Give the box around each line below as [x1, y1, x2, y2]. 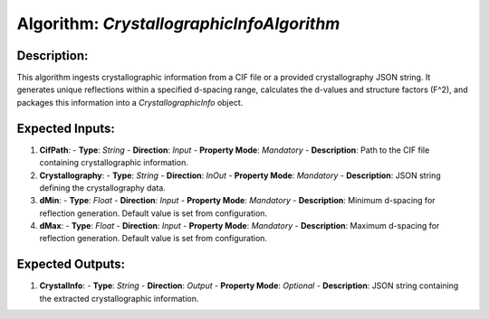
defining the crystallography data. [39, 182, 167, 193]
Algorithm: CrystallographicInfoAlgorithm [16, 14, 340, 33]
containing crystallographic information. [39, 157, 189, 168]
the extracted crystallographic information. [39, 293, 199, 304]
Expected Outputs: [16, 257, 126, 272]
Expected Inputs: [16, 120, 115, 136]
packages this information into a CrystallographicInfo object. [16, 97, 244, 108]
